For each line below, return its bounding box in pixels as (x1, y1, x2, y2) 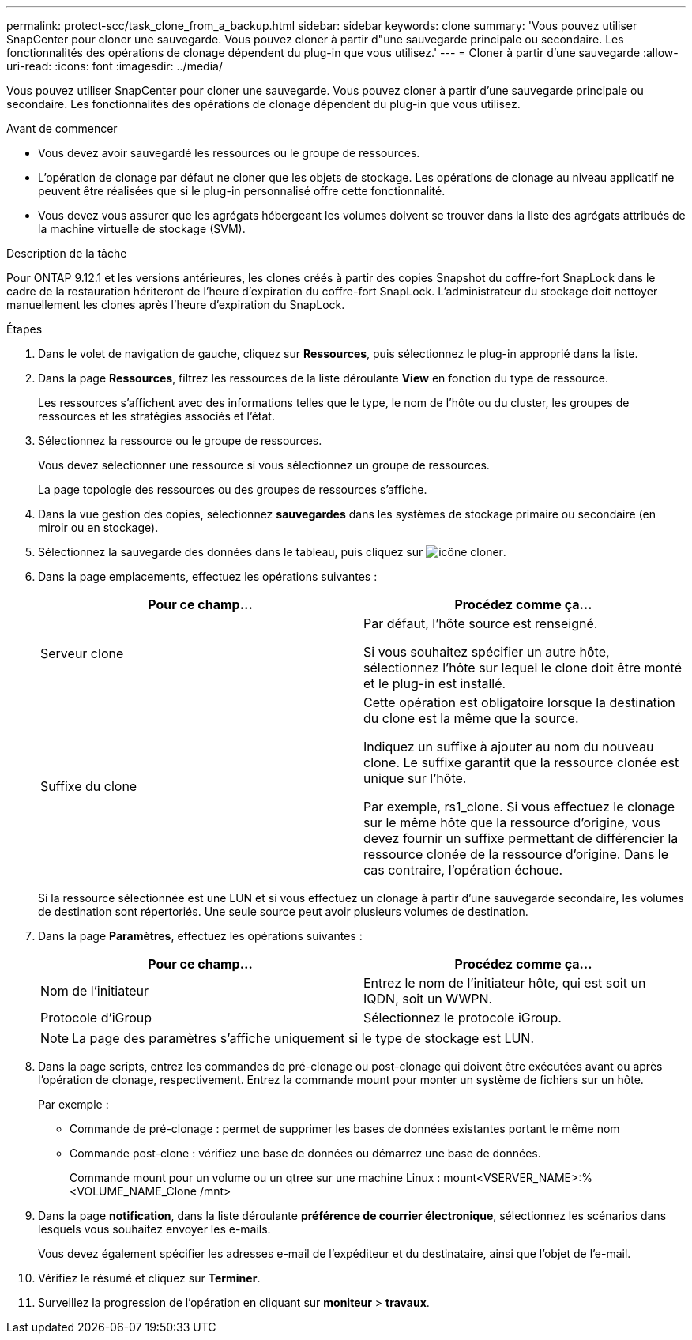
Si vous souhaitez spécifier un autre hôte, (363, 644, 610, 660)
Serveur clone (40, 646, 124, 661)
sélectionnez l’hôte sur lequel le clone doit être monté (363, 660, 682, 676)
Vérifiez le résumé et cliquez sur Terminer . (38, 1271, 261, 1285)
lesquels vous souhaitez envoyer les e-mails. (38, 1222, 271, 1236)
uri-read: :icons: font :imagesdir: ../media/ (6, 59, 223, 73)
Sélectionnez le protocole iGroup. (363, 1010, 562, 1026)
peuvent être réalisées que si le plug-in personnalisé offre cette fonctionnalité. (38, 184, 446, 198)
